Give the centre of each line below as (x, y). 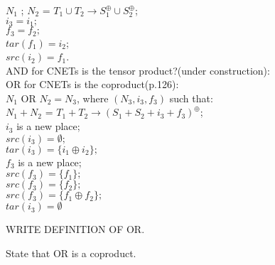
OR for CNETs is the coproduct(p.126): (92, 84)
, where (93, 98)
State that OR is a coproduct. (71, 253)
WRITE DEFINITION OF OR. (75, 229)
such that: (191, 98)
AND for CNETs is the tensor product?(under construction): (138, 70)
